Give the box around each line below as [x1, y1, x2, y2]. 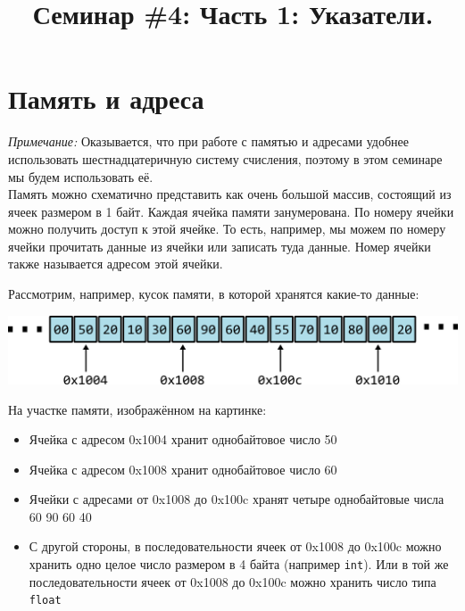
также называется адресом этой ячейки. [8, 254, 223, 273]
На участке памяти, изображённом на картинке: [8, 400, 267, 418]
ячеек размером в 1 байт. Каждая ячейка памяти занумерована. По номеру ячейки [8, 202, 454, 220]
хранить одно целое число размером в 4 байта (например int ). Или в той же [29, 555, 449, 574]
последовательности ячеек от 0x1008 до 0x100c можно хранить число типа [29, 572, 436, 590]
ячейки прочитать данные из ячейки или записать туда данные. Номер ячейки [8, 236, 431, 255]
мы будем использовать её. [8, 167, 154, 186]
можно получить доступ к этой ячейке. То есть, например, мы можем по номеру [8, 219, 446, 238]
